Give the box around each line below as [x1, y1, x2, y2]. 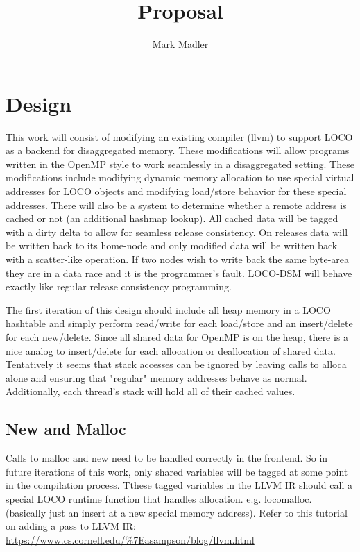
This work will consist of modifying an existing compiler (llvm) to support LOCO [6, 129, 353, 144]
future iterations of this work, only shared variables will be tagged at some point [6, 464, 348, 478]
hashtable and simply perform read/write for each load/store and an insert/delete [6, 316, 353, 331]
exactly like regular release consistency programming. [6, 279, 232, 294]
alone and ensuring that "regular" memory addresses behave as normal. [6, 370, 307, 385]
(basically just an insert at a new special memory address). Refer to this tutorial [6, 505, 348, 519]
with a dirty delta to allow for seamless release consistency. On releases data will [6, 224, 348, 239]
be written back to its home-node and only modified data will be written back [6, 238, 338, 253]
